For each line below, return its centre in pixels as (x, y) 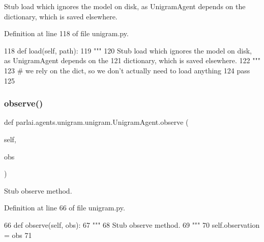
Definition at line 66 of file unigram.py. (65, 208)
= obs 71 (18, 235)
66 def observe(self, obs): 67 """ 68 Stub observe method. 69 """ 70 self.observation (132, 224)
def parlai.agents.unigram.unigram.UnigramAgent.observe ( (96, 122)
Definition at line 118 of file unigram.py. (66, 33)
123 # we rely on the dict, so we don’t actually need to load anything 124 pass (127, 70)
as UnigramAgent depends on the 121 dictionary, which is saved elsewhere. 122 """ (132, 60)
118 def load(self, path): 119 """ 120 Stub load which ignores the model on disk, (128, 50)
